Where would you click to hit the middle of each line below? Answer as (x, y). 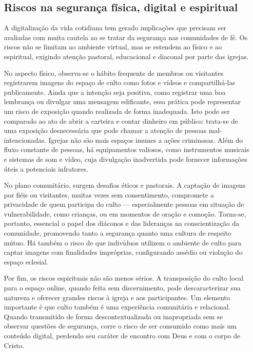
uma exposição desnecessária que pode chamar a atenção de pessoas (105, 130)
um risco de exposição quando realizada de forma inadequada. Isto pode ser (117, 111)
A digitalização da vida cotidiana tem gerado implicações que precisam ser (115, 28)
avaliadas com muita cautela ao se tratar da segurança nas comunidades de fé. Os (126, 37)
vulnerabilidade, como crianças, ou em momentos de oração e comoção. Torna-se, (125, 213)
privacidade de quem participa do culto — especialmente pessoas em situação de (124, 204)
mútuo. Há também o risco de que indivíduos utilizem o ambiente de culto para (123, 242)
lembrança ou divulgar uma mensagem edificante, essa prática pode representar (122, 101)
